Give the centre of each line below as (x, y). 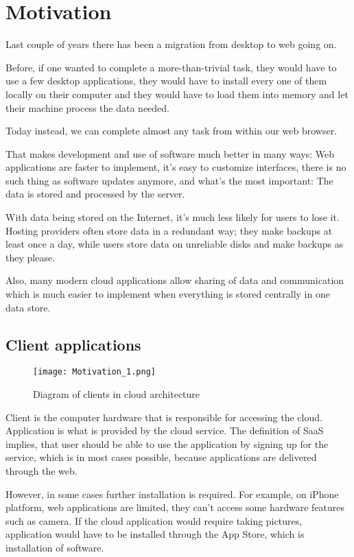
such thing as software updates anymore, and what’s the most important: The (169, 180)
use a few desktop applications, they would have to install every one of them (166, 81)
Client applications (73, 344)
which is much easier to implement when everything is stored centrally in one (168, 294)
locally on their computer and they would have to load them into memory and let (177, 94)
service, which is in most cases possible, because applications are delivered (161, 457)
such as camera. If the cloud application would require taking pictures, (154, 520)
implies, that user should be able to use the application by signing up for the (167, 443)
